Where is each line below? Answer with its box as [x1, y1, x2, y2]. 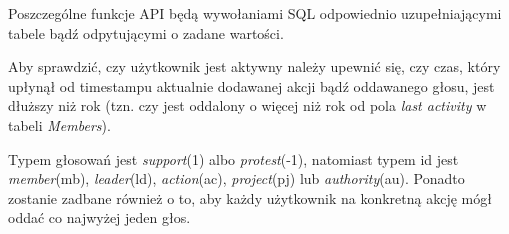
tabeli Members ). [8, 114, 111, 135]
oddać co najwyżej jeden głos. [8, 207, 191, 228]
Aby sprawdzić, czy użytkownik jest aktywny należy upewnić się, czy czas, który [8, 56, 501, 77]
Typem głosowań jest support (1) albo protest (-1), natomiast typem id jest [8, 148, 459, 169]
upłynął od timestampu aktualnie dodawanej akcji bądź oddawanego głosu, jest [8, 75, 495, 96]
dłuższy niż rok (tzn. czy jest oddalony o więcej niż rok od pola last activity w [8, 95, 487, 116]
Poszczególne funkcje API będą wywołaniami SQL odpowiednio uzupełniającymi [8, 3, 502, 23]
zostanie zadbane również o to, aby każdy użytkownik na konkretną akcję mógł [8, 187, 492, 208]
